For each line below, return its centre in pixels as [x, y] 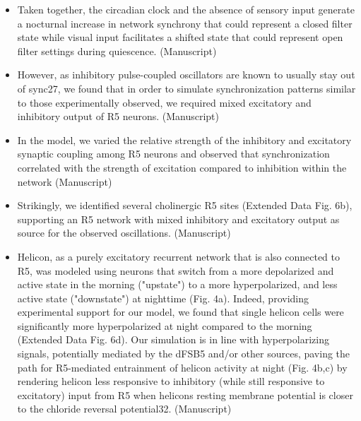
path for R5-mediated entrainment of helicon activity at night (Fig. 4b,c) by [182, 367]
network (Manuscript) [65, 181]
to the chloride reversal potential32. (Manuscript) [124, 409]
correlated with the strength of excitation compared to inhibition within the [182, 167]
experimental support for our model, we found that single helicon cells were [180, 312]
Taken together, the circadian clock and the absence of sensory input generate [186, 9]
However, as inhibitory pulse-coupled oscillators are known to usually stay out [186, 75]
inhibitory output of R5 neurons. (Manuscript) [118, 116]
